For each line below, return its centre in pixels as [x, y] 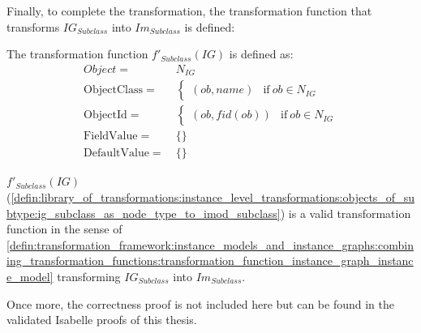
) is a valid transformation [346, 213]
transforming [89, 276]
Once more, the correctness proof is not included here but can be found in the [200, 303]
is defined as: [261, 54]
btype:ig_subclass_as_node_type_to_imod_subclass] [144, 213]
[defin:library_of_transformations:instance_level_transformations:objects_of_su [213, 196]
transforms [33, 26]
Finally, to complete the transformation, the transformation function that [189, 11]
